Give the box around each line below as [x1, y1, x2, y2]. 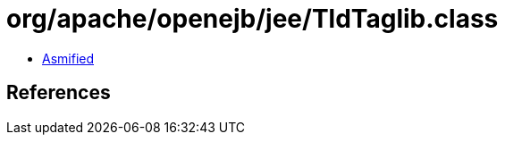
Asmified [42, 50, 95, 66]
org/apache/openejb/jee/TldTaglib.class [6, 4, 499, 34]
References [6, 81, 111, 104]
